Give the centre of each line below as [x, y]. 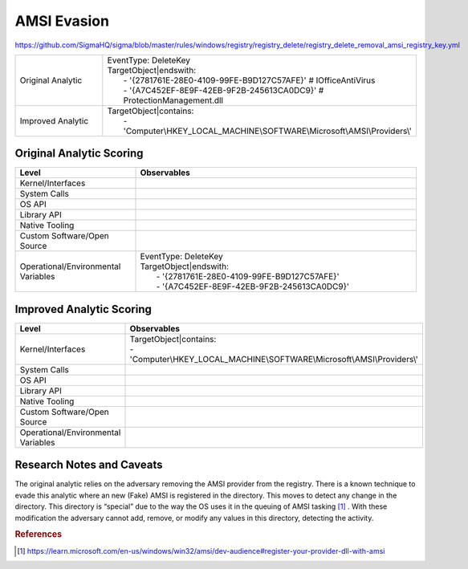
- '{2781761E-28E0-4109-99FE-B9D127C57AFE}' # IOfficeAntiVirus [249, 80]
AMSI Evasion [62, 21]
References [39, 534]
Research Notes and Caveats [89, 465]
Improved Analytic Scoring [83, 309]
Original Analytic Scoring [79, 154]
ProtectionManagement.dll [173, 100]
